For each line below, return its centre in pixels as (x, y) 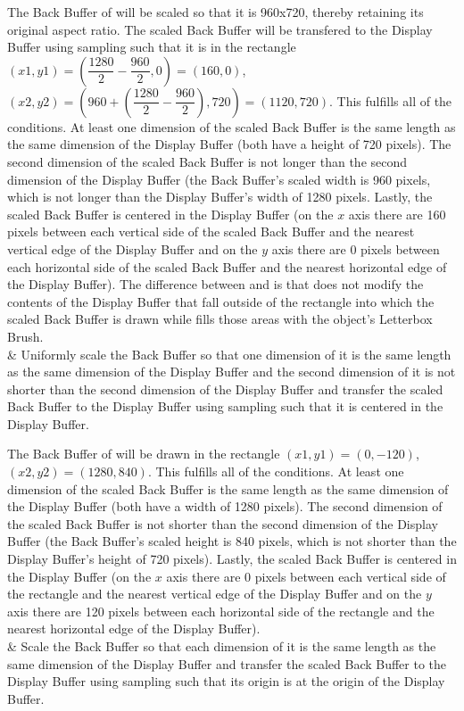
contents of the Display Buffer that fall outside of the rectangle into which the (221, 301)
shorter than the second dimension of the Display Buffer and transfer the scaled (225, 389)
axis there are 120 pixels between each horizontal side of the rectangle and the (221, 611)
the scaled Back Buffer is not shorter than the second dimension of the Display (223, 523)
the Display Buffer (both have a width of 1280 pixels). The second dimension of (225, 506)
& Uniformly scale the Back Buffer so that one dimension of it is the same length (229, 354)
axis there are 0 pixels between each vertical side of (306, 576)
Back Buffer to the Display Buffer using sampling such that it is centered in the (225, 406)
